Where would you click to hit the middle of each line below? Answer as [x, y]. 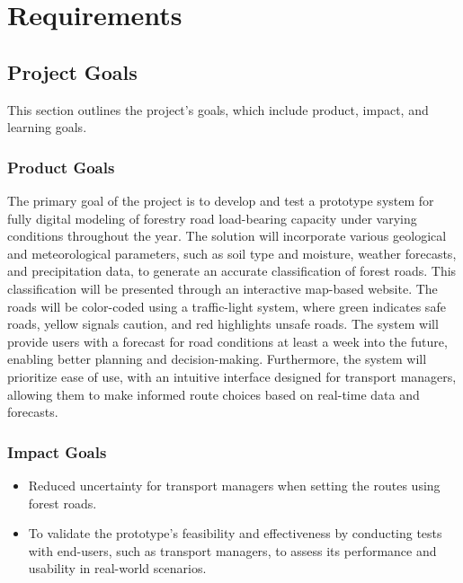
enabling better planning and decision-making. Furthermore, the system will [217, 359]
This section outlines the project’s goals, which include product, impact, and [218, 109]
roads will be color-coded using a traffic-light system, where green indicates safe [227, 306]
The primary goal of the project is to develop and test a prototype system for [221, 200]
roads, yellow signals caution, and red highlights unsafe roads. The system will [223, 324]
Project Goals [72, 71]
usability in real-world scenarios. [117, 568]
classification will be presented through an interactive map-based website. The [223, 288]
